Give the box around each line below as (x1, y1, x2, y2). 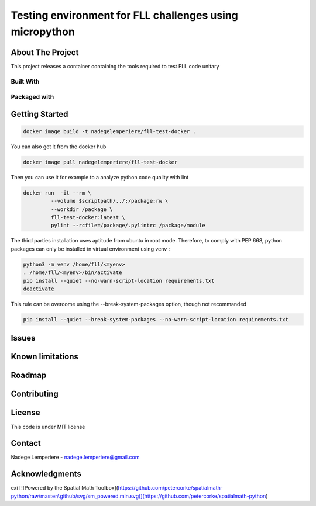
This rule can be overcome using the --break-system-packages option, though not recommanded (11, 301, 247, 307)
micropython (11, 25, 75, 38)
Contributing (11, 389, 59, 399)
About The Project (11, 47, 79, 57)
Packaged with (11, 93, 54, 101)
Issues (11, 333, 36, 343)
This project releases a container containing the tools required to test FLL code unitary (11, 63, 219, 70)
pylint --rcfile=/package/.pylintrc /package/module (50, 222, 205, 229)
